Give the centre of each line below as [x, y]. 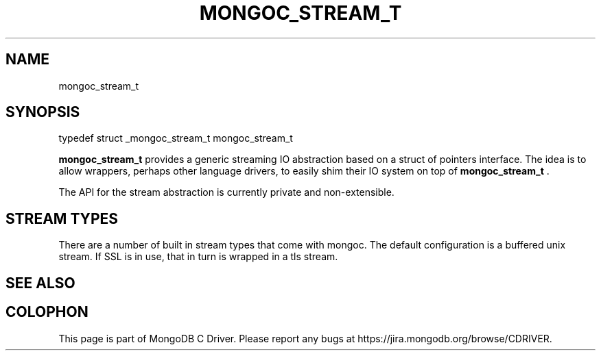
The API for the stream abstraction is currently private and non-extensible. [226, 192]
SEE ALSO [40, 283]
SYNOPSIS [43, 112]
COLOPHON [47, 312]
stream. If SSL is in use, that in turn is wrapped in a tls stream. [198, 257]
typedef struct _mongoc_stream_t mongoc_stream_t [176, 138]
